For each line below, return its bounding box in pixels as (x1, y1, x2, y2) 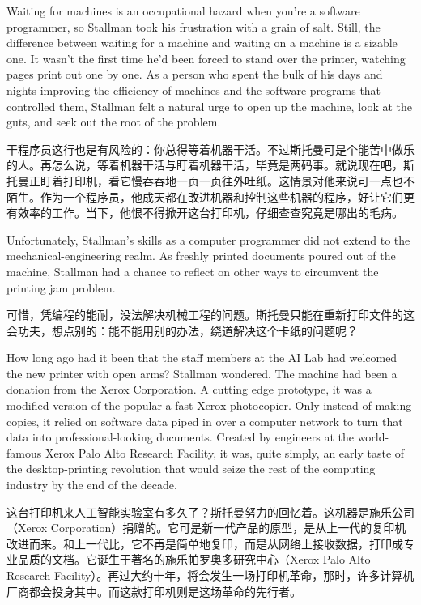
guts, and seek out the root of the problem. (6, 113, 221, 130)
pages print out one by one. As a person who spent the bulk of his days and (6, 66, 383, 83)
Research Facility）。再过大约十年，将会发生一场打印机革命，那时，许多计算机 (6, 567, 415, 583)
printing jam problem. (6, 279, 116, 296)
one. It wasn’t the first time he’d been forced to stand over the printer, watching (6, 49, 406, 66)
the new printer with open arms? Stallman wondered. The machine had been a (6, 364, 398, 381)
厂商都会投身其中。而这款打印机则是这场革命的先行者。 (6, 582, 301, 599)
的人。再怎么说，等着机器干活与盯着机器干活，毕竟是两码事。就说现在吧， (6, 156, 403, 173)
